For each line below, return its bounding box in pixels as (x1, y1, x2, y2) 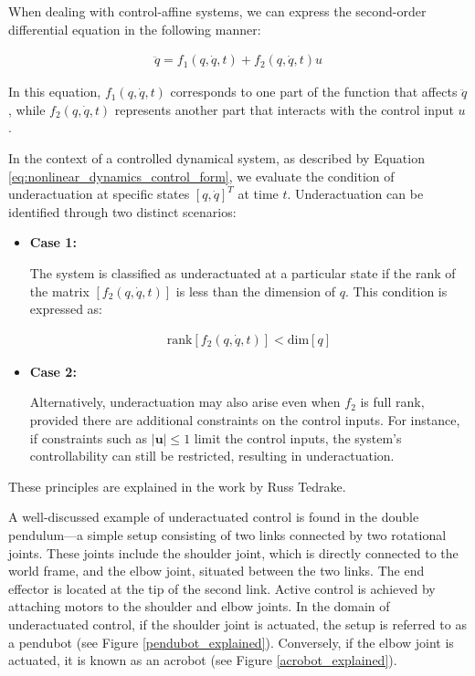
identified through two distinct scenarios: (8, 202, 237, 221)
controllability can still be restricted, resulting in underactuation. (29, 446, 395, 465)
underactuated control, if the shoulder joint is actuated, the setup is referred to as (8, 614, 467, 633)
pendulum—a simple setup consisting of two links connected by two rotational (8, 525, 447, 544)
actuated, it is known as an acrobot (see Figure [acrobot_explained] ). (8, 650, 397, 670)
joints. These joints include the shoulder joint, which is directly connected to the (8, 543, 459, 562)
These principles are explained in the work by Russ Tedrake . (8, 476, 346, 495)
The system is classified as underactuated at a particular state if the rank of (29, 263, 456, 282)
